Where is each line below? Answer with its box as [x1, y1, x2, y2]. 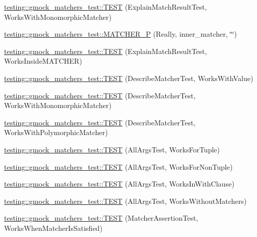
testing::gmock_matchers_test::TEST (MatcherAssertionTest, [4, 213, 198, 223]
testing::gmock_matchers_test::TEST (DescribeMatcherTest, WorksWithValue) [4, 72, 253, 83]
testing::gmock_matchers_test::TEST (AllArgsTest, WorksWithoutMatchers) [4, 195, 247, 206]
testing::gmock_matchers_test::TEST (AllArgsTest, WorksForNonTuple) [4, 161, 233, 172]
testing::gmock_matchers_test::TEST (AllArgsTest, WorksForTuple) [4, 144, 220, 154]
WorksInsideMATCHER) [4, 56, 83, 66]
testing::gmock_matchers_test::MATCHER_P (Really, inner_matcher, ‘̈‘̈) [4, 29, 237, 39]
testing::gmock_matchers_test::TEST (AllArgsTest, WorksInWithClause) [4, 178, 235, 189]
